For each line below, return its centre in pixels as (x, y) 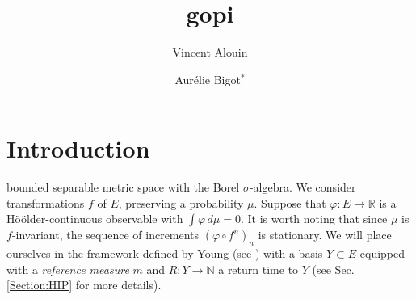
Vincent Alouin (210, 52)
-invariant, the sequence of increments (105, 235)
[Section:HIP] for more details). (84, 285)
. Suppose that (290, 202)
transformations (46, 202)
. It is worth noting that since (314, 219)
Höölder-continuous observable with (95, 219)
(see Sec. (333, 269)
